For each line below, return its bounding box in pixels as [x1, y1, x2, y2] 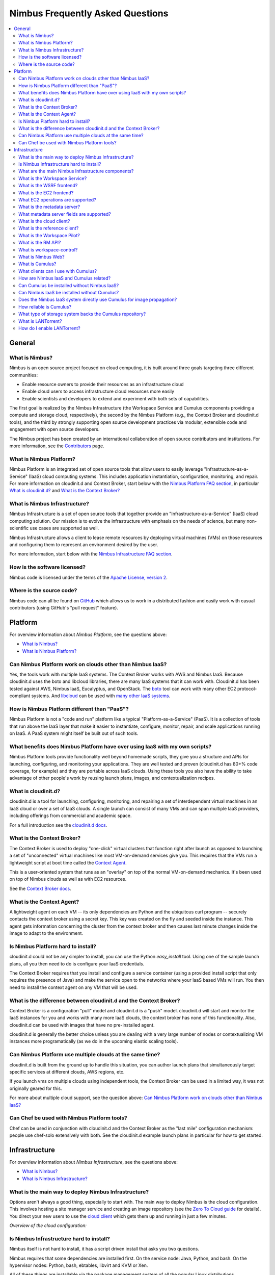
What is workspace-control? [18, 246, 78, 252]
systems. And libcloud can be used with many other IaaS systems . [31, 693, 171, 699]
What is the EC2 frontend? [18, 189, 74, 196]
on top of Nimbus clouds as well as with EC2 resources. [9, 876, 127, 882]
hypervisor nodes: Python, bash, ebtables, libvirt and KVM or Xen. [9, 1262, 148, 1268]
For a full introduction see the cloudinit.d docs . [9, 822, 107, 828]
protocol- [237, 685, 257, 692]
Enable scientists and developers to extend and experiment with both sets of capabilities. [22, 395, 209, 401]
